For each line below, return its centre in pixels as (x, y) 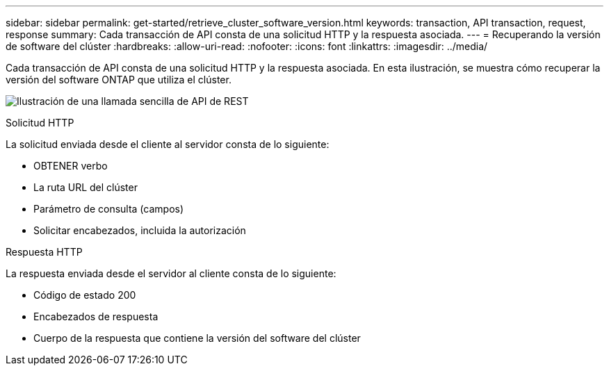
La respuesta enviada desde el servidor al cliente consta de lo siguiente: (171, 273)
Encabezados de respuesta (96, 316)
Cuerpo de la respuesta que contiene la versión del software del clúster (197, 338)
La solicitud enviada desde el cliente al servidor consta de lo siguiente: (168, 144)
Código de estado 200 (85, 295)
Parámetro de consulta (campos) (109, 209)
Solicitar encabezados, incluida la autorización (140, 230)
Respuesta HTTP (44, 252)
